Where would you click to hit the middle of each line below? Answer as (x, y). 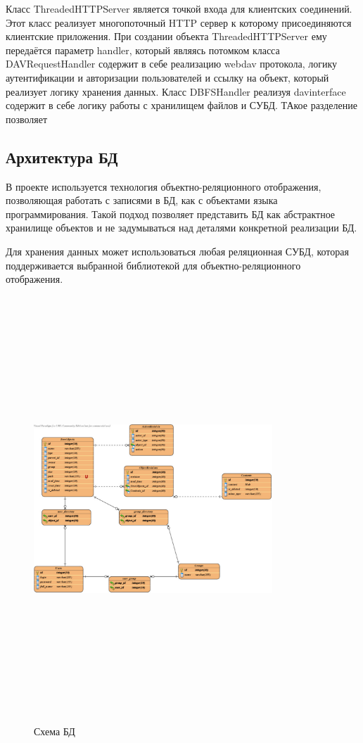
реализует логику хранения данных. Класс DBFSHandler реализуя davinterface (176, 91)
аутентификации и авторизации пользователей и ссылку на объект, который (167, 77)
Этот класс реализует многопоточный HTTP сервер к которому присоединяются (179, 22)
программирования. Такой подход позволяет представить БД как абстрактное (171, 214)
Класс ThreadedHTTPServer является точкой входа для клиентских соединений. (179, 8)
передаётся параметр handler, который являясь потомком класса (143, 50)
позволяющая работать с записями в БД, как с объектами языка (142, 200)
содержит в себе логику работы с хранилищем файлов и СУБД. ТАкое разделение (181, 105)
